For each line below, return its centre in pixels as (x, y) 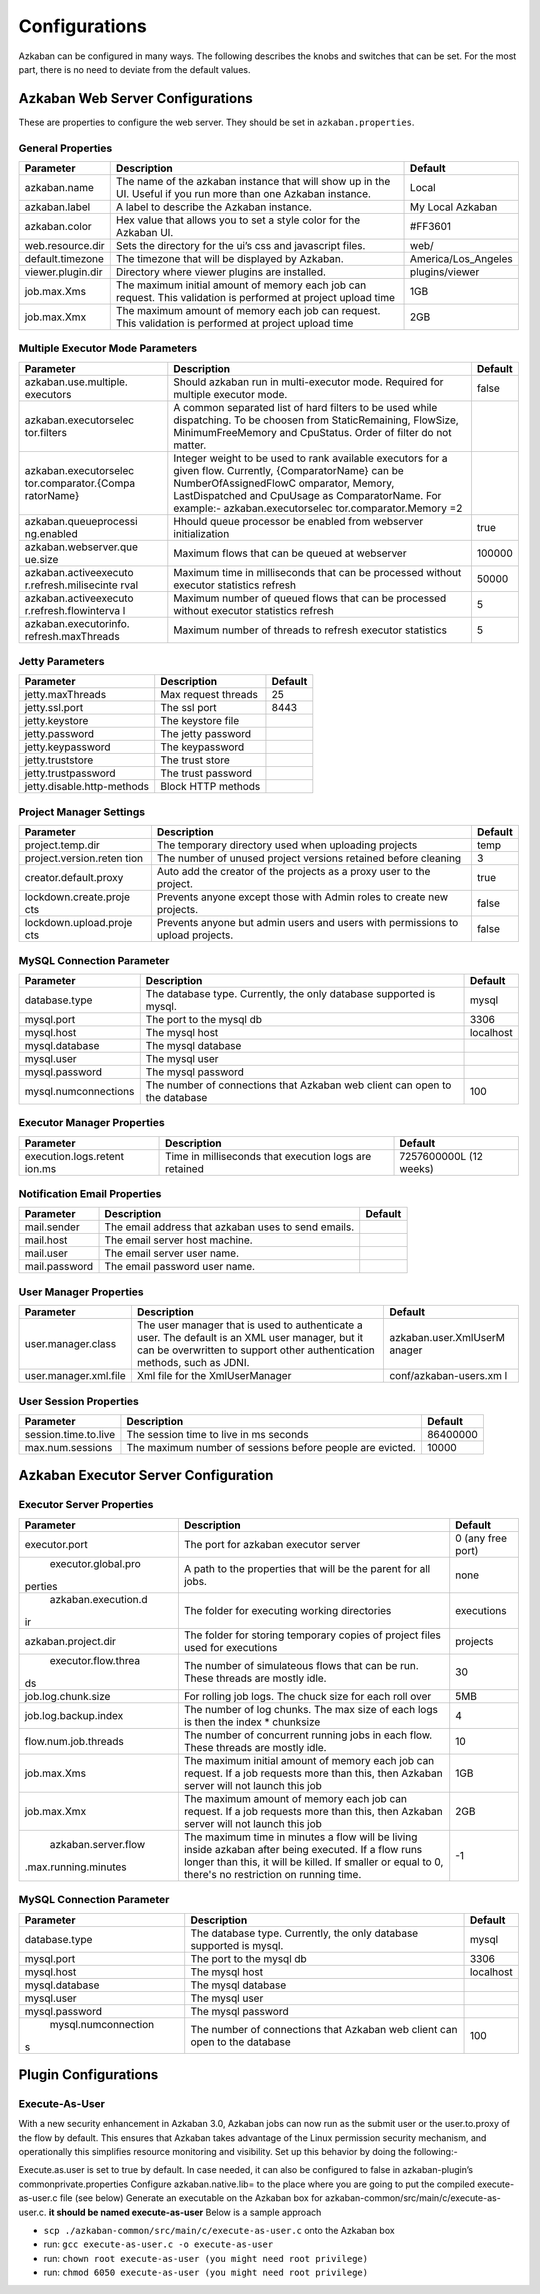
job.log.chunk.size (67, 1696)
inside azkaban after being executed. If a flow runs (303, 1849)
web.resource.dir (64, 245)
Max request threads (209, 695)
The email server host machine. (179, 1240)
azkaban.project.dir (70, 1641)
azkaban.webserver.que (81, 547)
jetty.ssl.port (54, 708)
